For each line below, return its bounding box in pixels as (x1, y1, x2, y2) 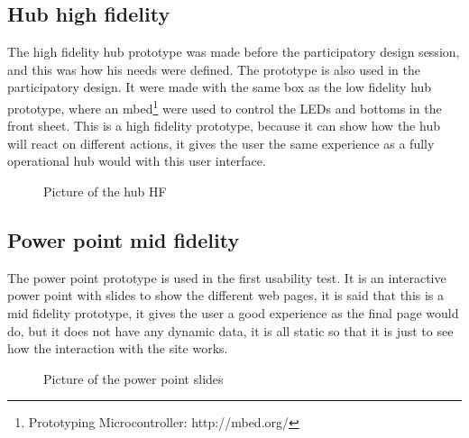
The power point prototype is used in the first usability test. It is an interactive (7, 268, 446, 287)
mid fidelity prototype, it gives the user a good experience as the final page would (7, 304, 459, 322)
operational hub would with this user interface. (7, 151, 266, 170)
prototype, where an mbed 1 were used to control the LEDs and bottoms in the (7, 96, 442, 117)
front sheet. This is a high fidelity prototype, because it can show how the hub (7, 116, 440, 135)
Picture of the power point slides (43, 369, 224, 388)
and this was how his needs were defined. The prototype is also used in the (7, 59, 420, 78)
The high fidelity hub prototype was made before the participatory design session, (7, 42, 460, 61)
